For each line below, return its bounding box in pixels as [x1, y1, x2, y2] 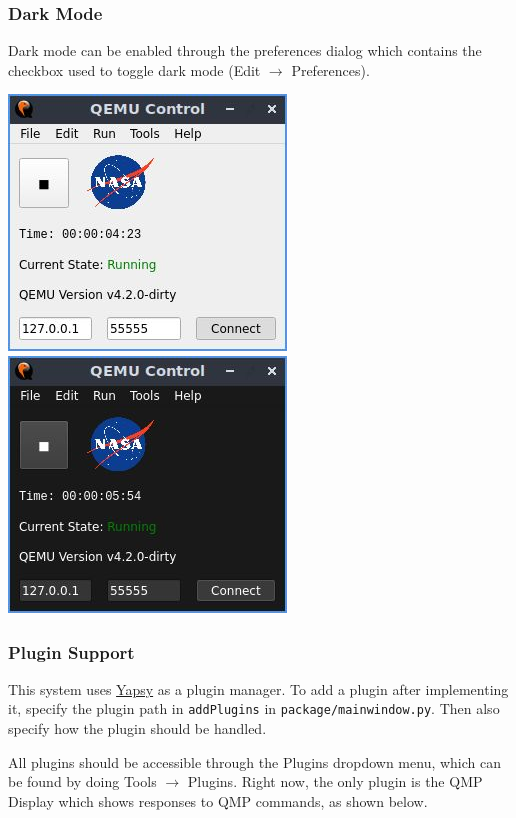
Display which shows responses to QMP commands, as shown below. [8, 790, 428, 811]
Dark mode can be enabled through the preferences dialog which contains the [8, 40, 482, 61]
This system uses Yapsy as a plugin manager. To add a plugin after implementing [8, 678, 509, 699]
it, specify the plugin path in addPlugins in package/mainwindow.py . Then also [8, 698, 500, 719]
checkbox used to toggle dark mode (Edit [8, 59, 261, 80]
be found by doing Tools [8, 771, 157, 792]
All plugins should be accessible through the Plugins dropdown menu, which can [8, 751, 502, 772]
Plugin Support [8, 639, 135, 664]
